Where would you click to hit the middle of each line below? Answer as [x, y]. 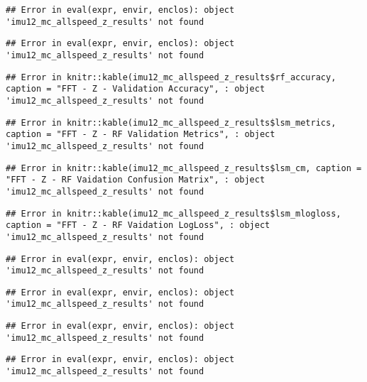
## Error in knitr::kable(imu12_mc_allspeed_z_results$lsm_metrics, [171, 122]
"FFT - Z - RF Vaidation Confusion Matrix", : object [136, 180]
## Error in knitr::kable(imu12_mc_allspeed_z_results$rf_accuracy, [171, 77]
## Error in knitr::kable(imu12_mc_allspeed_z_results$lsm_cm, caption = [184, 168]
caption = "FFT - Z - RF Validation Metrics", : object [141, 135]
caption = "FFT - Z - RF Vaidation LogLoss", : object [138, 225]
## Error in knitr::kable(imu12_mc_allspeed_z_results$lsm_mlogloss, [174, 213]
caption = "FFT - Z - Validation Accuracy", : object [136, 89]
